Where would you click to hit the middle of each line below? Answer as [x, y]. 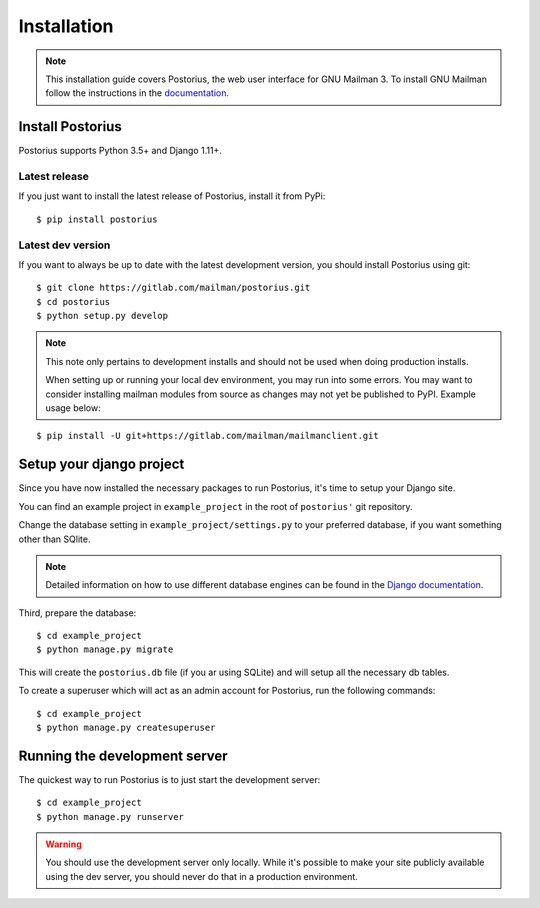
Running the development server [123, 755]
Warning [63, 844]
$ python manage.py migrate [105, 649]
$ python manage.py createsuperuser [126, 728]
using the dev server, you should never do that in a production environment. [202, 876]
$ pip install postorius [97, 219]
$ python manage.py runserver [110, 816]
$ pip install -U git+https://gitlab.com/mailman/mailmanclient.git [207, 436]
